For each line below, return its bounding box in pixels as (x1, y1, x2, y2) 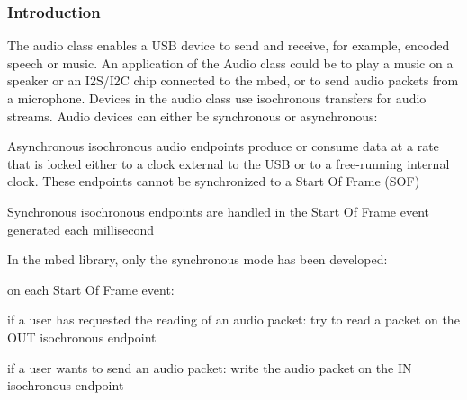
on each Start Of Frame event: (7, 280, 175, 298)
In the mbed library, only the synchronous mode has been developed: (7, 250, 388, 269)
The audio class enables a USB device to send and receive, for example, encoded (7, 36, 450, 55)
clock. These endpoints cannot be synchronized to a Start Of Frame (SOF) (7, 172, 420, 191)
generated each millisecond (7, 219, 155, 238)
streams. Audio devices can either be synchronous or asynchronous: (7, 106, 378, 125)
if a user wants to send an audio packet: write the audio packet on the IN (7, 358, 412, 377)
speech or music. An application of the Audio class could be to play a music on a (7, 53, 454, 72)
